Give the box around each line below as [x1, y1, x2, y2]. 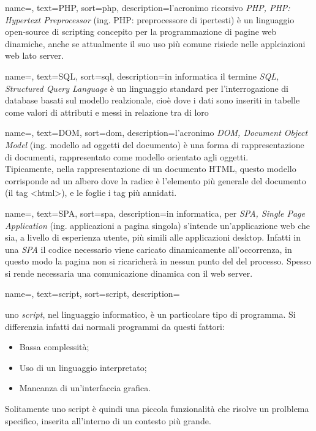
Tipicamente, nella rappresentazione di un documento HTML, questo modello [5, 162, 296, 175]
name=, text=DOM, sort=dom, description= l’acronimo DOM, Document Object [5, 126, 308, 139]
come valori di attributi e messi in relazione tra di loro [5, 105, 209, 118]
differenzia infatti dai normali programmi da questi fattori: [5, 320, 225, 332]
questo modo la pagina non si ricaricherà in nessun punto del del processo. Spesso [5, 255, 312, 268]
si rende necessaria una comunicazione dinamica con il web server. [5, 266, 253, 279]
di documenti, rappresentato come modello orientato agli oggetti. [5, 150, 249, 163]
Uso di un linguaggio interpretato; [19, 361, 147, 373]
